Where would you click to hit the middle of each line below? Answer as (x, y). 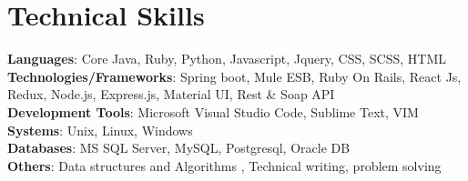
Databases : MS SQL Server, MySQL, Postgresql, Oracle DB (179, 148)
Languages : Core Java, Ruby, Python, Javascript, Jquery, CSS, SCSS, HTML (227, 59)
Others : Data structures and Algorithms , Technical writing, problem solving (224, 165)
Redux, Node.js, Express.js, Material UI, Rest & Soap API (171, 94)
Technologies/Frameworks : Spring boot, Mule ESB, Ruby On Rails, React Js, (234, 76)
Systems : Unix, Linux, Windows (100, 130)
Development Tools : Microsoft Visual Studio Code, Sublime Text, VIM (213, 111)
